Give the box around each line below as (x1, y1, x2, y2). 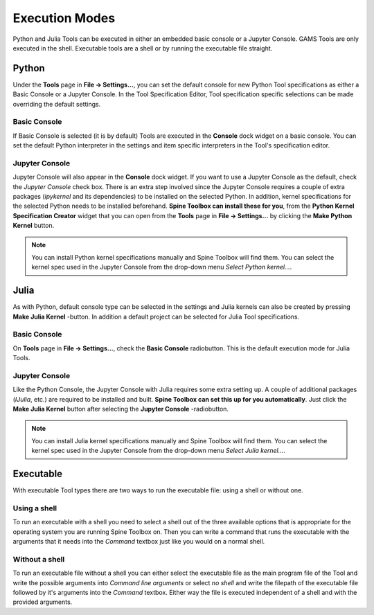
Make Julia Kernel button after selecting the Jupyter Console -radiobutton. (12, 405, 229, 413)
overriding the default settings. (12, 100, 101, 108)
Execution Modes (12, 10, 116, 26)
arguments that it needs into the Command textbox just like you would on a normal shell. (12, 537, 265, 546)
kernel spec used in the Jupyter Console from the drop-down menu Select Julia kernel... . (31, 447, 285, 455)
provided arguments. (12, 598, 73, 606)
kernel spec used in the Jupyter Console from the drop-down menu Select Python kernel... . (31, 263, 292, 271)
